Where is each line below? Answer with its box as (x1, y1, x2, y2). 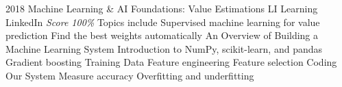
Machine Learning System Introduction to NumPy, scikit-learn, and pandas (5, 41, 323, 55)
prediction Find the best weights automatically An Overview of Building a (5, 28, 319, 42)
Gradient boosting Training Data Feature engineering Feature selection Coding (5, 55, 337, 69)
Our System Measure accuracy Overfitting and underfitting (5, 68, 254, 82)
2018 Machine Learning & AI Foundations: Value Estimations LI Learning (5, 1, 318, 15)
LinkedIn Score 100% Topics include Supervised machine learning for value (5, 14, 320, 29)
